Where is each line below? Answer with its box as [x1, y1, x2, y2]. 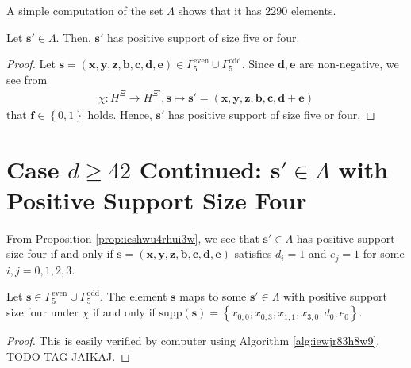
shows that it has [178, 2, 262, 18]
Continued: [139, 152, 263, 185]
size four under [6, 304, 79, 320]
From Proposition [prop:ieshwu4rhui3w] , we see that [6, 229, 259, 246]
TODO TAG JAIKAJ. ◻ [6, 347, 130, 364]
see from [6, 71, 48, 87]
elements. [290, 2, 336, 18]
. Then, [56, 29, 91, 45]
